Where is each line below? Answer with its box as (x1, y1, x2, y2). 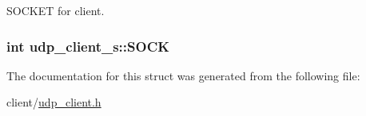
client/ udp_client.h (6, 94, 101, 110)
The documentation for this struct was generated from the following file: (6, 67, 360, 83)
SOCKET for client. (6, 2, 105, 18)
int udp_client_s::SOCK (6, 36, 169, 56)
